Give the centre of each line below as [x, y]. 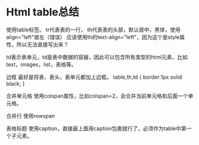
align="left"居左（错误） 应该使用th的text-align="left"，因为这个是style [93, 37]
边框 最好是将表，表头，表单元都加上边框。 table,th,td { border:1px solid [94, 77]
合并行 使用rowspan [31, 115]
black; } [15, 83]
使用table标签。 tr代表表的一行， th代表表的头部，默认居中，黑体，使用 [94, 30]
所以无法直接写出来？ [42, 44]
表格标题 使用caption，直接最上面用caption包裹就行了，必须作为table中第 [96, 128]
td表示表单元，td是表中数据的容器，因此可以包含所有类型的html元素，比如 [97, 57]
